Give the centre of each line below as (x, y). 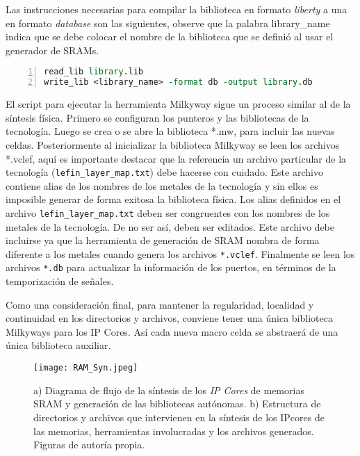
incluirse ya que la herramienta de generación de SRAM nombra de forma (163, 240)
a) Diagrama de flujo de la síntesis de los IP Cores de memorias (169, 390)
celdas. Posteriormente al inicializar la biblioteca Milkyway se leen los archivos (173, 144)
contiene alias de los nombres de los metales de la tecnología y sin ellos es (162, 185)
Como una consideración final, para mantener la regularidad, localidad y (160, 304)
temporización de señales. (60, 281)
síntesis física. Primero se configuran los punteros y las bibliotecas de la (157, 117)
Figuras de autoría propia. (89, 445)
